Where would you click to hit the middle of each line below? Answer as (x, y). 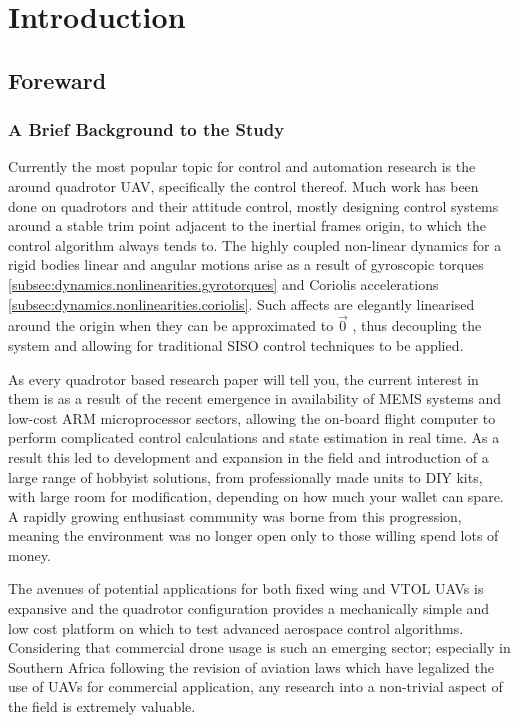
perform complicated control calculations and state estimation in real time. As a (254, 437)
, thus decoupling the (417, 325)
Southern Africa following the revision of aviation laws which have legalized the (251, 666)
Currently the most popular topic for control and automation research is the (242, 166)
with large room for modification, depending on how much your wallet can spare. (256, 496)
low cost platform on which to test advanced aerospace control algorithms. (236, 627)
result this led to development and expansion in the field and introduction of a (248, 456)
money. (29, 554)
